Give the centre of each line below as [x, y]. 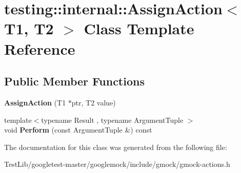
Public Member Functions [74, 81]
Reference [40, 48]
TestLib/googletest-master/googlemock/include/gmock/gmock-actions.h [117, 164]
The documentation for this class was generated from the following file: [116, 147]
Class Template [139, 28]
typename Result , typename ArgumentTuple [112, 120]
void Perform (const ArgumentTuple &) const [78, 130]
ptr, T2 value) [94, 102]
